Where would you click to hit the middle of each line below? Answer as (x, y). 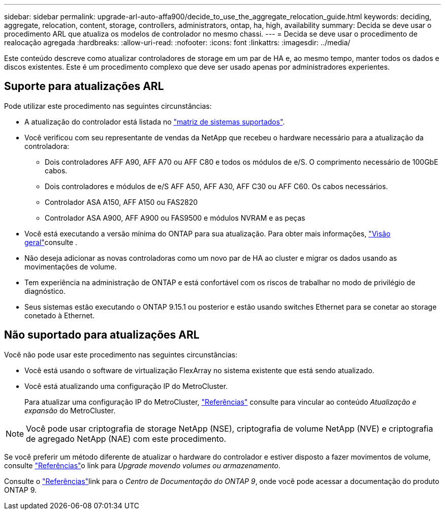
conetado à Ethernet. (60, 315)
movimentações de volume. (71, 266)
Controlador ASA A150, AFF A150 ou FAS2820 (121, 202)
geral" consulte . (51, 242)
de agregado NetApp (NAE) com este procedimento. (126, 439)
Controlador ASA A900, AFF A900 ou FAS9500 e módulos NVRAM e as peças (175, 218)
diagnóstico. (45, 291)
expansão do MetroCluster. (70, 410)
